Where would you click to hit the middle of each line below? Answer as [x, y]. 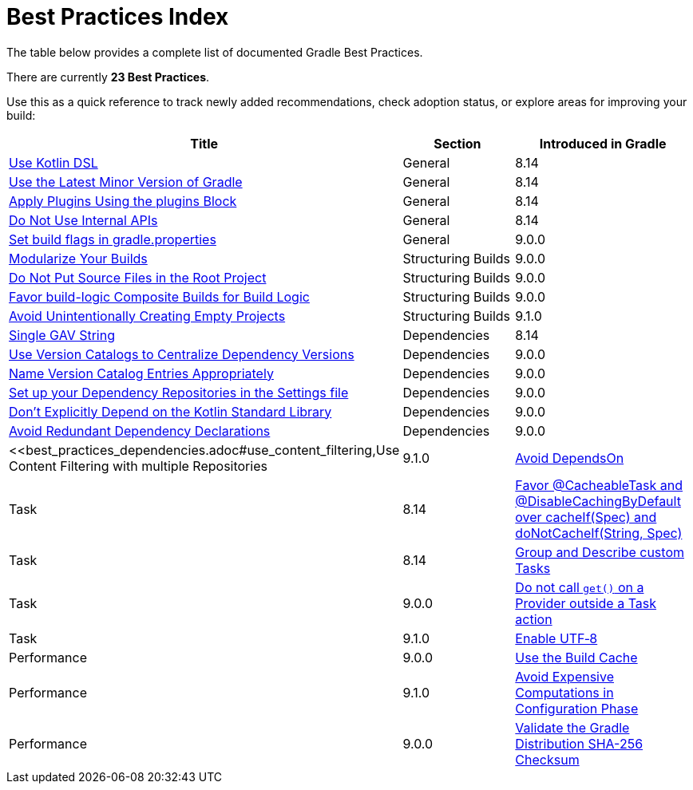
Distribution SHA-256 [579, 743]
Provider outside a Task [586, 603]
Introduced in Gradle [603, 143]
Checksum [547, 759]
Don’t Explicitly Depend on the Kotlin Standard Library [170, 411]
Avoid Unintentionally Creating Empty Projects [147, 316]
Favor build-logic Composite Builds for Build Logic [159, 296]
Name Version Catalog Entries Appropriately [141, 373]
